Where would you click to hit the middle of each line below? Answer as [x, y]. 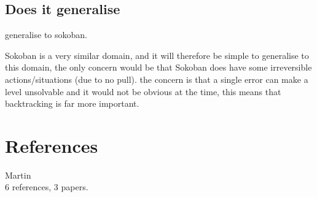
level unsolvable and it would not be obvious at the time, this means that [143, 91]
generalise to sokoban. [46, 35]
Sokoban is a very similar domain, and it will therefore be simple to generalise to [157, 55]
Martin [18, 175]
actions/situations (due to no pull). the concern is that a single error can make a [157, 79]
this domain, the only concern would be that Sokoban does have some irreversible [158, 67]
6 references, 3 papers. [47, 187]
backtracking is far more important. [72, 103]
